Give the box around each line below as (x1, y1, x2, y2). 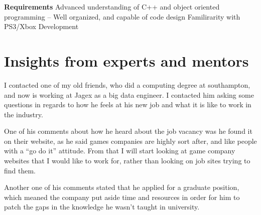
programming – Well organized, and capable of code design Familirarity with (4, 11, 240, 22)
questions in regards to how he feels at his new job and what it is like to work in (4, 99, 251, 110)
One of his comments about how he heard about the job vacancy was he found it (4, 126, 252, 136)
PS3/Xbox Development (4, 21, 79, 32)
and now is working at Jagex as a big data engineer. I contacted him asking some (4, 89, 254, 100)
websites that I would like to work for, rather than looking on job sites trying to (4, 155, 250, 166)
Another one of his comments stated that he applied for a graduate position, (4, 182, 239, 192)
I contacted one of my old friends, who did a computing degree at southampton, (4, 79, 250, 90)
